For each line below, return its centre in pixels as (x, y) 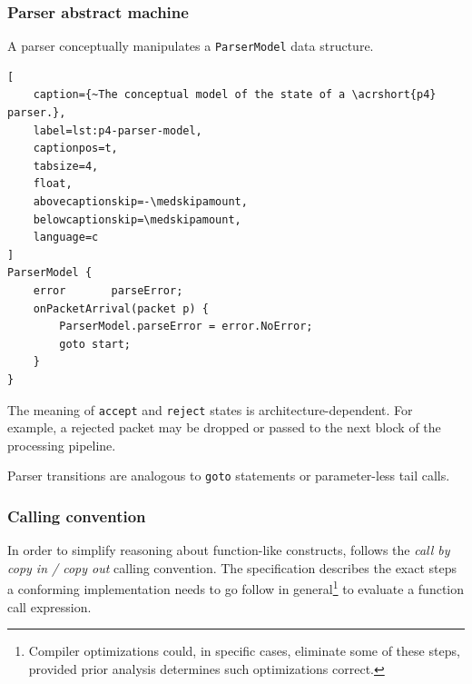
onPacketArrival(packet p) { (121, 308)
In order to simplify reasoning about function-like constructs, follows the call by (229, 550)
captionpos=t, (75, 149)
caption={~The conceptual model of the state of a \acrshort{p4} (235, 95)
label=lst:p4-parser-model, (118, 130)
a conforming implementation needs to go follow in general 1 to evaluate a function (236, 588)
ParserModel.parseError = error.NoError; (186, 327)
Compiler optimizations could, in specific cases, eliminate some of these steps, (244, 651)
